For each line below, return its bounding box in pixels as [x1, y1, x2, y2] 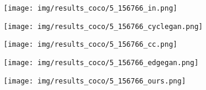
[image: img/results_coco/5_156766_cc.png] [4, 40, 178, 49]
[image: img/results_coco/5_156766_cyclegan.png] [4, 22, 203, 31]
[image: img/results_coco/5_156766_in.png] [4, 4, 178, 12]
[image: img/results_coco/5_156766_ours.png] [4, 76, 186, 85]
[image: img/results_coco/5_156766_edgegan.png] [4, 58, 199, 67]
